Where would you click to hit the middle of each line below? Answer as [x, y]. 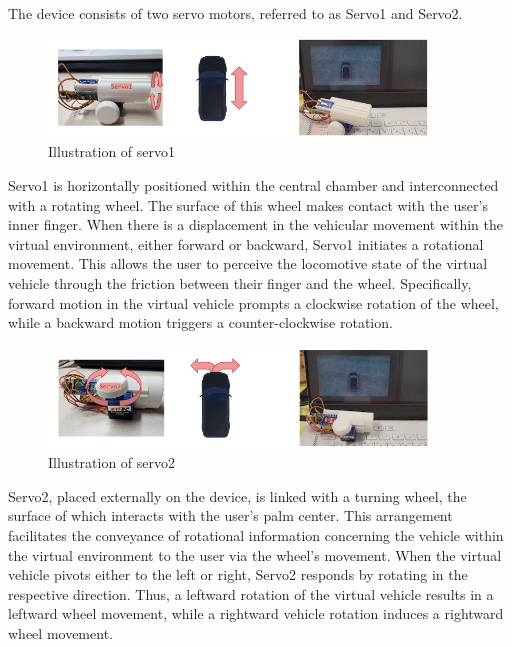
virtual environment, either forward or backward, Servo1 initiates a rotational [246, 243]
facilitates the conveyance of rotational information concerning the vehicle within [256, 534]
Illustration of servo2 [112, 462]
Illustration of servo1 [112, 151]
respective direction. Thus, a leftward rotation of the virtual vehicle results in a [251, 593]
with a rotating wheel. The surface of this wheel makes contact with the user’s [248, 204]
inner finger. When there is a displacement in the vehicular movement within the [255, 224]
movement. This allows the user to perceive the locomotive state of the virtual [248, 263]
